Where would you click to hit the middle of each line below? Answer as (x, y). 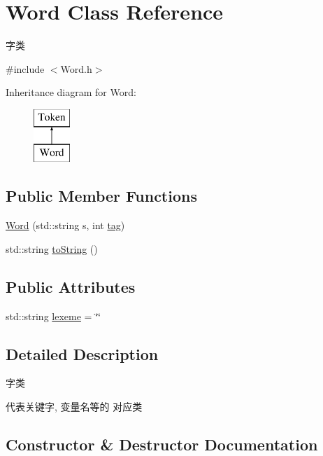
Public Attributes (71, 286)
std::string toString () (52, 248)
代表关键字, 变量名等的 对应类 (74, 407)
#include (25, 68)
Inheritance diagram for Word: (71, 92)
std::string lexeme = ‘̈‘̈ (53, 316)
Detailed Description (82, 353)
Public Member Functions (101, 196)
